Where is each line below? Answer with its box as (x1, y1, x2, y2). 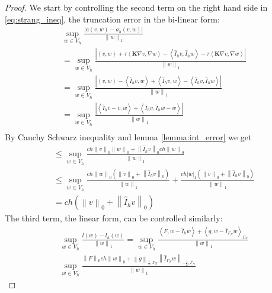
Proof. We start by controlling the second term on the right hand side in (5, 1, 268, 13)
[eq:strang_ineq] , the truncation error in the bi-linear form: (5, 12, 220, 25)
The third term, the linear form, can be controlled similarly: (5, 212, 223, 224)
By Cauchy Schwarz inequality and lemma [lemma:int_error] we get (5, 131, 252, 143)
